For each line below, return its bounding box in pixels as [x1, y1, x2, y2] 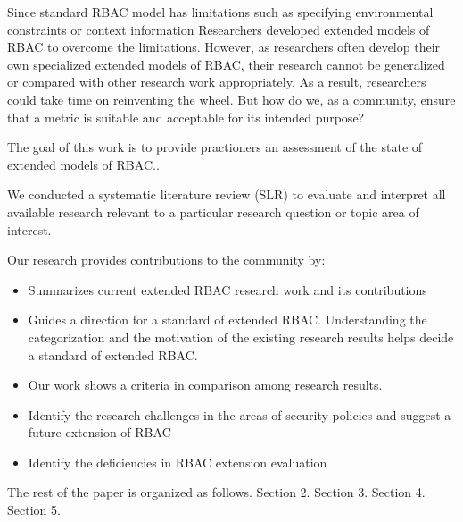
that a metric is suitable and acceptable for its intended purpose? [7, 107, 365, 126]
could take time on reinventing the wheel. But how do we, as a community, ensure [7, 89, 456, 108]
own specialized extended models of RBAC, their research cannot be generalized [7, 55, 445, 73]
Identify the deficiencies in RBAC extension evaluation [28, 452, 327, 471]
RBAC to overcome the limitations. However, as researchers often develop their [7, 38, 441, 56]
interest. [7, 220, 52, 239]
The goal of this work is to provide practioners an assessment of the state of [7, 138, 423, 156]
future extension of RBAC [28, 423, 171, 442]
